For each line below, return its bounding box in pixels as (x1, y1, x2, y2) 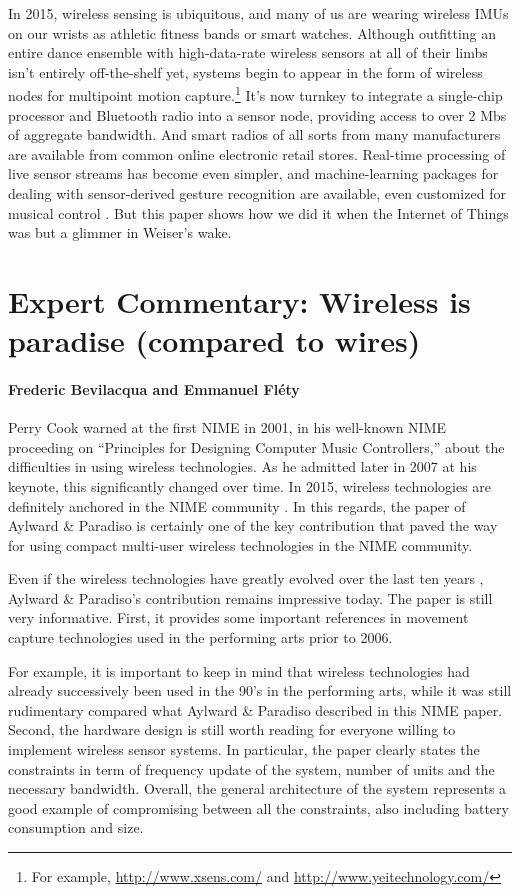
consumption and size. (8, 817, 144, 838)
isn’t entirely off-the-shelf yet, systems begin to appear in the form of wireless (8, 61, 483, 82)
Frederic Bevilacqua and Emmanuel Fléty (8, 378, 300, 399)
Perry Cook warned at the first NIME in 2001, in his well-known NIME (8, 417, 447, 438)
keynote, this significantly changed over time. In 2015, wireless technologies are (8, 475, 492, 496)
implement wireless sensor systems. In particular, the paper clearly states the (8, 739, 480, 760)
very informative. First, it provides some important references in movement (8, 607, 469, 628)
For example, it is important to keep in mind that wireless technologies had (8, 660, 470, 681)
